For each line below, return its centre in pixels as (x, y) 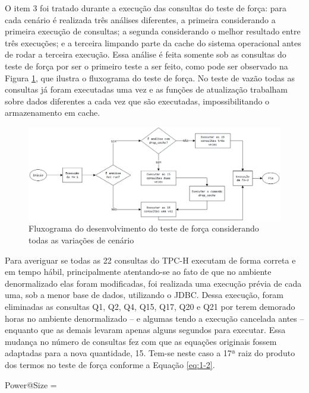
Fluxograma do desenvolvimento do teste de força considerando (144, 228)
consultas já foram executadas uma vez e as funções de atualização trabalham (146, 89)
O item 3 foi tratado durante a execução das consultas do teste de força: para (146, 8)
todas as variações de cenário (81, 240)
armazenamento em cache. (53, 112)
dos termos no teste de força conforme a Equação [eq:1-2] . (110, 364)
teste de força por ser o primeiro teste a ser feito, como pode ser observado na (146, 66)
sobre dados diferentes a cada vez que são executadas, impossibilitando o (137, 101)
